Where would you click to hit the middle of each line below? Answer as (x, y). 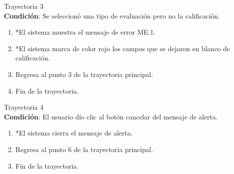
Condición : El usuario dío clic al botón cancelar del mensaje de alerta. (111, 116)
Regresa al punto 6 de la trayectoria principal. (84, 149)
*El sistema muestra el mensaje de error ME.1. (85, 32)
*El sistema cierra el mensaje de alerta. (74, 133)
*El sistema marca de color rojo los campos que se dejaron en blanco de (123, 48)
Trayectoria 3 (24, 6)
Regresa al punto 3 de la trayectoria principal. (84, 74)
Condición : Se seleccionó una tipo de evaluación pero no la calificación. (112, 15)
